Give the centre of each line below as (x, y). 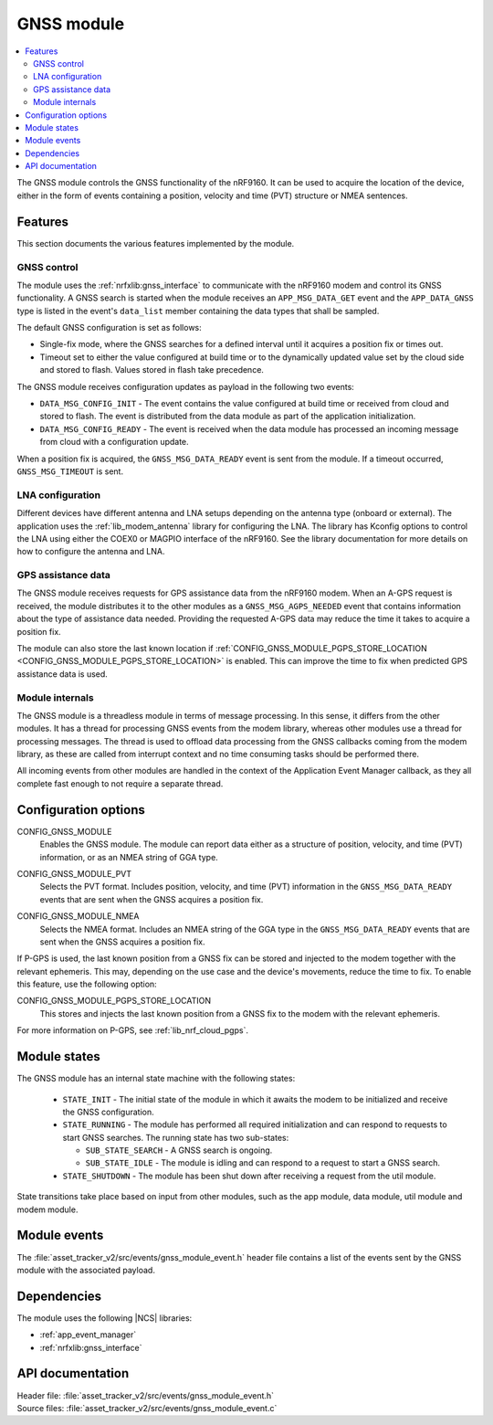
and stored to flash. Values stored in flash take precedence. (152, 370)
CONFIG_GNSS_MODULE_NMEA (78, 916)
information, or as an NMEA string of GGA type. (129, 857)
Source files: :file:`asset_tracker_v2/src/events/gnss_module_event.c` (147, 1408)
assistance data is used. (63, 674)
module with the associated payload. (86, 1270)
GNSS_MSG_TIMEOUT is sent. (70, 471)
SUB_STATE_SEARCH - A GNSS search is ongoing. (179, 1150)
